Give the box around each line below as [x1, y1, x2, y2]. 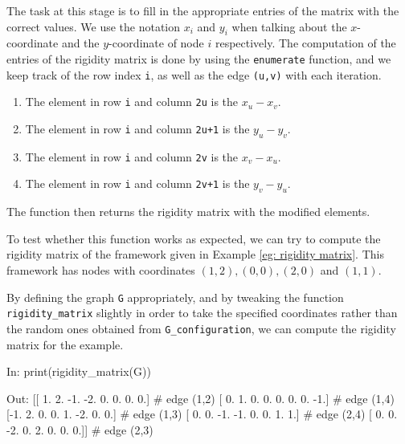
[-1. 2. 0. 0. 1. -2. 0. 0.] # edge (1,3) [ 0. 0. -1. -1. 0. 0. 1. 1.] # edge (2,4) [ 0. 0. [6, 405, 398, 422]
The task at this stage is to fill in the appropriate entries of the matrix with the [6, 2, 399, 18]
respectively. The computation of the [215, 35, 396, 51]
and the [61, 35, 100, 51]
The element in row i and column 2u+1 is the [25, 120, 250, 136]
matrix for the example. [6, 336, 124, 352]
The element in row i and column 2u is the [25, 93, 239, 110]
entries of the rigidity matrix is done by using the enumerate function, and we [6, 50, 391, 67]
